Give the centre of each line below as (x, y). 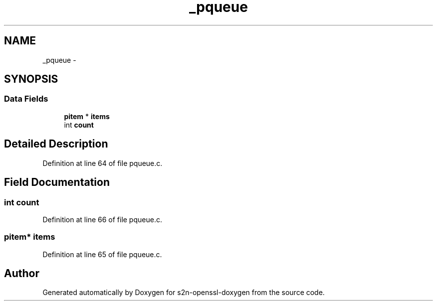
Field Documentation (57, 182)
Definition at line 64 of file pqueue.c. (103, 163)
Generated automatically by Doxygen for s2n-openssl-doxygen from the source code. (184, 293)
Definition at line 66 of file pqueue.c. (102, 219)
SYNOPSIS (31, 79)
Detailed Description (56, 144)
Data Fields (26, 99)
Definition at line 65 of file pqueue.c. (102, 254)
